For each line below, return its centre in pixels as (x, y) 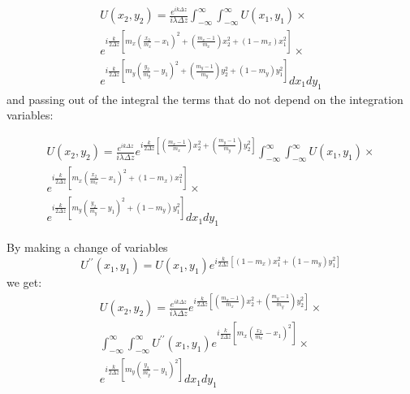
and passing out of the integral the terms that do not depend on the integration (205, 99)
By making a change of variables (87, 247)
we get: (24, 282)
